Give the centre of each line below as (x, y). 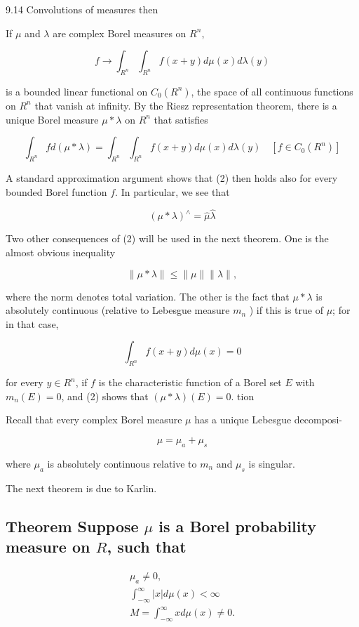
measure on (48, 546)
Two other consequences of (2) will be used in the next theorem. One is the (167, 238)
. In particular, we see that (172, 191)
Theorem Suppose (72, 526)
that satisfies (181, 119)
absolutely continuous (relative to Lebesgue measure (118, 310)
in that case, (32, 323)
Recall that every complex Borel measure (94, 420)
